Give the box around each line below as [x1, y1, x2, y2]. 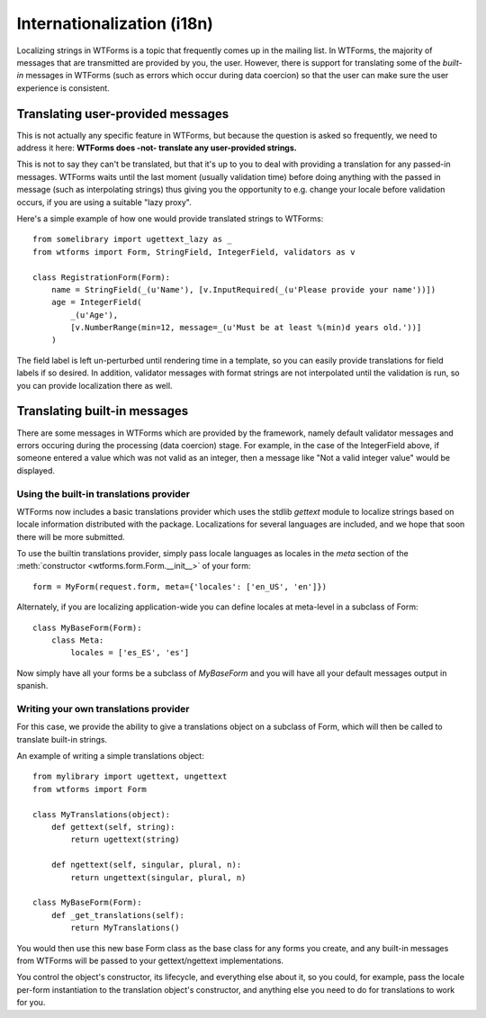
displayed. [16, 464, 56, 476]
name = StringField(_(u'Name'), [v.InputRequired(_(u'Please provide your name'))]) [50, 284, 436, 294]
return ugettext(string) [70, 834, 180, 845]
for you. [16, 997, 46, 1008]
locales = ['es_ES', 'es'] [70, 648, 190, 658]
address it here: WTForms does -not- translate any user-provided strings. [16, 142, 297, 153]
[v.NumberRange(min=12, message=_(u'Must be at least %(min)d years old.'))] [70, 322, 422, 333]
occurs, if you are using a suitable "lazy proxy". [16, 196, 193, 207]
